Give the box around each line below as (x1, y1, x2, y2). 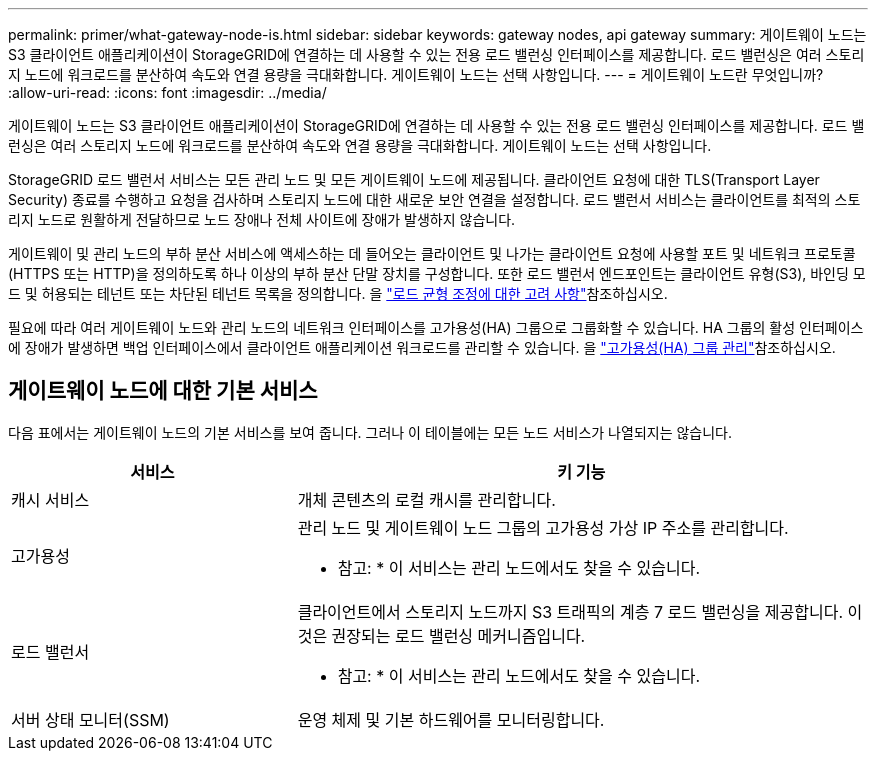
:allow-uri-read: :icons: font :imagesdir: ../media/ (8, 84, 327, 101)
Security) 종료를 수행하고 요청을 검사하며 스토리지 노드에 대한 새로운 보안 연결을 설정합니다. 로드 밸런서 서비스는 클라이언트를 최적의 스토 (8, 191, 861, 208)
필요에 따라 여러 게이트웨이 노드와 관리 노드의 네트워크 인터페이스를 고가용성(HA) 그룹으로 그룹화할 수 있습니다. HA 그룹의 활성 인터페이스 (8, 319, 864, 336)
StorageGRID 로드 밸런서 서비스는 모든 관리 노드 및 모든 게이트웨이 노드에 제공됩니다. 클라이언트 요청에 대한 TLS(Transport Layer (8, 171, 820, 188)
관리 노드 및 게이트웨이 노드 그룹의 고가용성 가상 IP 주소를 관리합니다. (297, 517, 789, 538)
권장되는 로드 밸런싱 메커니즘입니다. (331, 625, 586, 646)
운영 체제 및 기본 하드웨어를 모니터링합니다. (297, 709, 605, 730)
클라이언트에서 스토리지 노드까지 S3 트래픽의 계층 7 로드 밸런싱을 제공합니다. (297, 601, 844, 622)
